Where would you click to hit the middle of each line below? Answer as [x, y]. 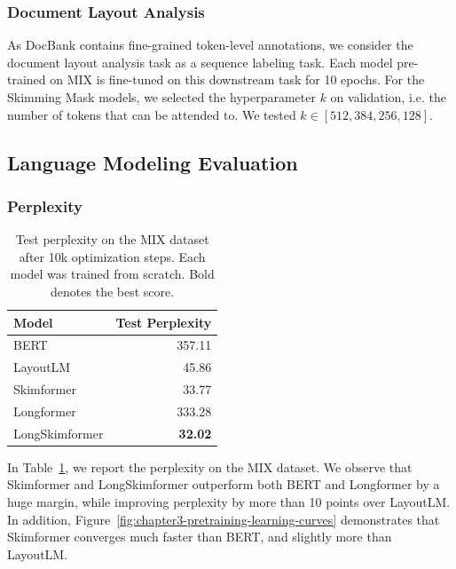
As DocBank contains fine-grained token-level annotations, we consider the [210, 45]
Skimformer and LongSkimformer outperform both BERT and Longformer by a [224, 484]
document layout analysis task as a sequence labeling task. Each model [200, 62]
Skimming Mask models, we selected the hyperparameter [161, 97]
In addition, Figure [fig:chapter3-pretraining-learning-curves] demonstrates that [224, 519]
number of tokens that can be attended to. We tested [152, 114]
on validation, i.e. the [388, 97]
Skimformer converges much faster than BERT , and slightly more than [200, 537]
